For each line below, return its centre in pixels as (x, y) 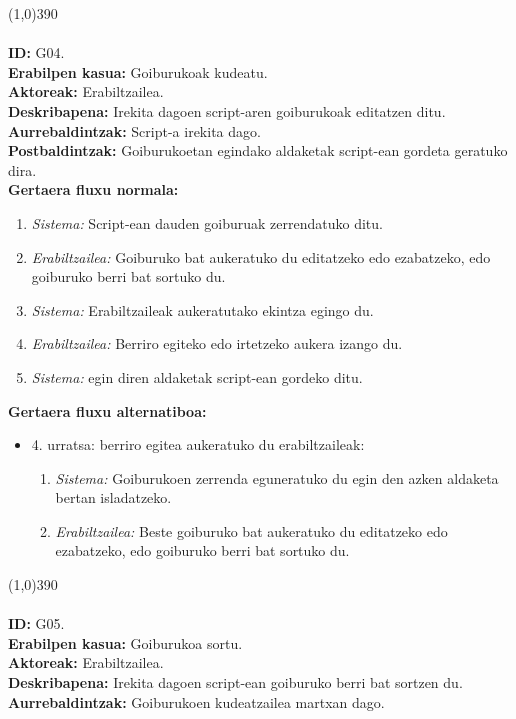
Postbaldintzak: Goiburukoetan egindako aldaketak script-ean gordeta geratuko (258, 150)
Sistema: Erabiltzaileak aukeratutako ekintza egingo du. (202, 309)
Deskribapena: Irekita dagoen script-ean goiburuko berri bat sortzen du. (235, 682)
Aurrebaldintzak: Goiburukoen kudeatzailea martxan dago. (196, 701)
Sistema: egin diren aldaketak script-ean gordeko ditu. (197, 376)
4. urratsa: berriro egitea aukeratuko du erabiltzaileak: (198, 444)
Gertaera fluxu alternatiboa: (107, 410)
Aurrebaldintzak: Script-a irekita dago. (134, 130)
